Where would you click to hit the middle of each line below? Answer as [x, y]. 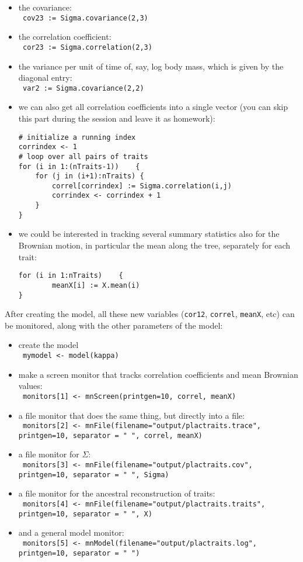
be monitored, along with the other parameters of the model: [114, 325]
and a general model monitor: [71, 532]
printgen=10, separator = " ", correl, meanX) [110, 435]
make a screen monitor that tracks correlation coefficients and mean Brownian [158, 374]
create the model [48, 345]
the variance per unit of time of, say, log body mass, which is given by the [151, 66]
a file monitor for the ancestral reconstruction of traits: [117, 493]
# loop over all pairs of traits [83, 156]
